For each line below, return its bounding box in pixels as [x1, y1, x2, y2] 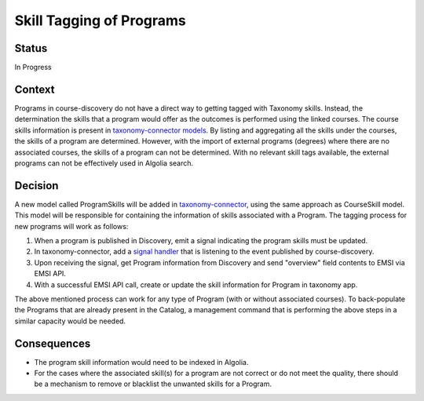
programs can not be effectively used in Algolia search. [14, 158, 194, 168]
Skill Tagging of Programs [14, 12, 186, 29]
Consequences [14, 337, 91, 350]
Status [14, 42, 48, 55]
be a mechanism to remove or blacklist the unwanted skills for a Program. [34, 379, 272, 388]
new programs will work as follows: [14, 221, 129, 231]
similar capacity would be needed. [14, 316, 126, 326]
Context [14, 82, 55, 96]
